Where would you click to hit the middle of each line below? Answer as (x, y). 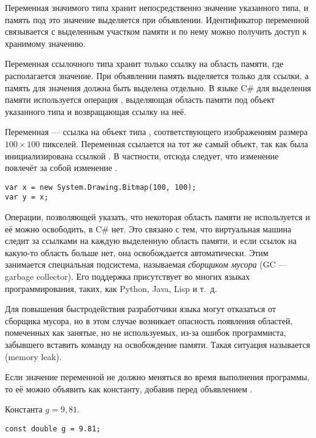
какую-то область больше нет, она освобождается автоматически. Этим (137, 252)
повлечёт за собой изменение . (61, 168)
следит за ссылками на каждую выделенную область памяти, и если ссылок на (151, 241)
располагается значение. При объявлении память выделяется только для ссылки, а (157, 75)
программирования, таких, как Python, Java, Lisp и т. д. (111, 288)
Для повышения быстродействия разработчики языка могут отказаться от (140, 309)
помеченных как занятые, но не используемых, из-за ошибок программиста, (146, 332)
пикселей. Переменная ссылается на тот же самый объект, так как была (176, 143)
